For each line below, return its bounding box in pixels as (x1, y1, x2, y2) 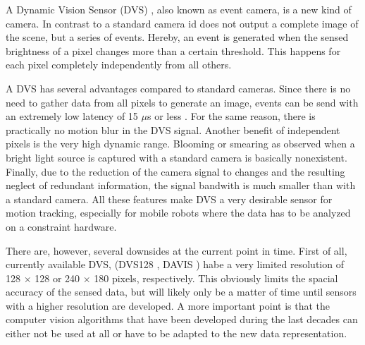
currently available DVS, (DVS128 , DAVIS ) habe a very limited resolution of (6, 257, 344, 272)
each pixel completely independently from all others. (6, 57, 232, 72)
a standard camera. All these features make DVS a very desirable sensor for (6, 191, 333, 206)
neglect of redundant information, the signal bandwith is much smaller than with (6, 178, 356, 193)
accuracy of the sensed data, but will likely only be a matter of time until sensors (6, 284, 357, 299)
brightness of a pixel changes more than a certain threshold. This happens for (6, 43, 341, 58)
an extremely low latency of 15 (6, 109, 138, 123)
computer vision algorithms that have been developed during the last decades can (6, 312, 358, 327)
